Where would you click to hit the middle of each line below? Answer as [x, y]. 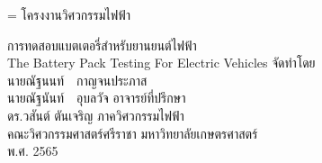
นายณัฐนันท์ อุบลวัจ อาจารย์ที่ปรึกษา [97, 98]
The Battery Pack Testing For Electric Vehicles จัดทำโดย [161, 63]
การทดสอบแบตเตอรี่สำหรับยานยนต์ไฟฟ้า [102, 45]
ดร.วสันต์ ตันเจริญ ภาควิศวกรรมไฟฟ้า [96, 115]
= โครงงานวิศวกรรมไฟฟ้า [69, 14]
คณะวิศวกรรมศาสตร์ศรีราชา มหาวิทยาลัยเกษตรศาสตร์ [133, 133]
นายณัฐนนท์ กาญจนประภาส [77, 80]
